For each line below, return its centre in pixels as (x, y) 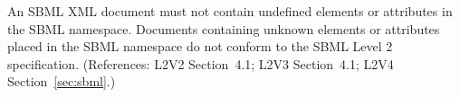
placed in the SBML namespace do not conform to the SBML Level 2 (200, 46)
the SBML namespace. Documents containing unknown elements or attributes (224, 28)
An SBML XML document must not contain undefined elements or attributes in (230, 11)
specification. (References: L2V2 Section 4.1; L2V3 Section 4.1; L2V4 (201, 63)
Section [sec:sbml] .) (62, 81)
